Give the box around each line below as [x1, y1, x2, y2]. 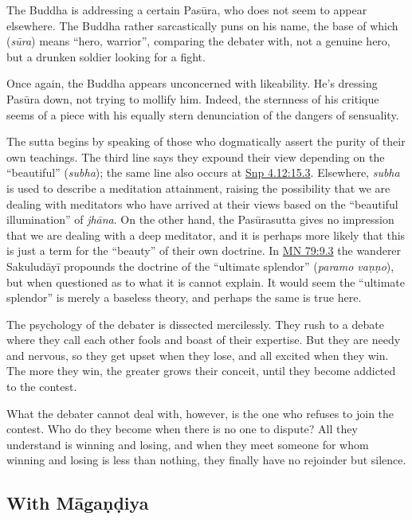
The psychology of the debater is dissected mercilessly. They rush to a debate [6, 315, 384, 332]
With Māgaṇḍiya [6, 491, 149, 515]
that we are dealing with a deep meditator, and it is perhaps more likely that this [6, 226, 406, 243]
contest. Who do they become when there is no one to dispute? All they [6, 420, 358, 437]
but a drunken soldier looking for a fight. [6, 48, 206, 65]
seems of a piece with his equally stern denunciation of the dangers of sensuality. [6, 106, 399, 123]
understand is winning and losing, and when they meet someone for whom [6, 436, 369, 452]
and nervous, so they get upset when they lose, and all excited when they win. [6, 346, 389, 363]
